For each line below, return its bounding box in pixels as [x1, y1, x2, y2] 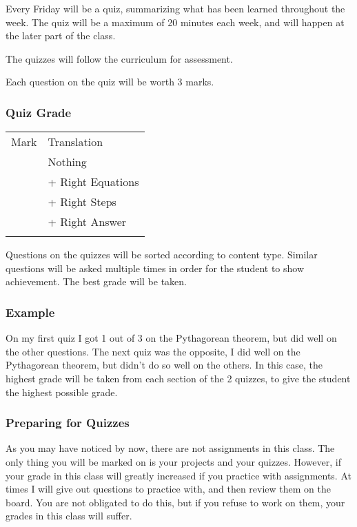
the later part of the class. [6, 28, 116, 43]
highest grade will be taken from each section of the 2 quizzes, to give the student [6, 371, 351, 385]
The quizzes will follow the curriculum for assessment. [6, 51, 233, 65]
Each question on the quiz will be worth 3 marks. [6, 74, 214, 89]
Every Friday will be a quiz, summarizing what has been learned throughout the [6, 1, 345, 15]
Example [6, 303, 55, 320]
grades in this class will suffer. [6, 508, 132, 523]
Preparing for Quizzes [6, 414, 130, 431]
